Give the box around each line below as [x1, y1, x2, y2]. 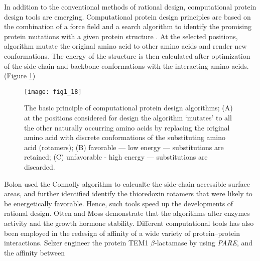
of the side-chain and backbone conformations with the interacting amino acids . [4, 60, 249, 71]
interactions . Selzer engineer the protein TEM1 [4, 237, 149, 248]
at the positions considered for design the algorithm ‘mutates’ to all [24, 112, 232, 122]
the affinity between [4, 247, 65, 257]
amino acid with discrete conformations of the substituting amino [24, 132, 225, 143]
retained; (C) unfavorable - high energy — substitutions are [24, 152, 208, 162]
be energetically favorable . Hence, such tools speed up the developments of [4, 198, 233, 208]
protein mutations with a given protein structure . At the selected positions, [4, 31, 238, 41]
